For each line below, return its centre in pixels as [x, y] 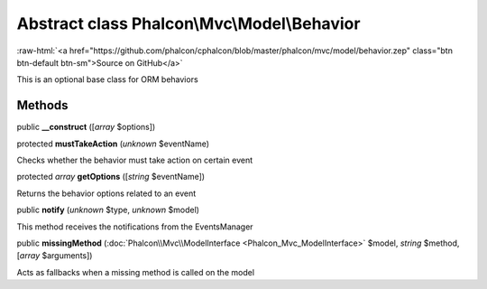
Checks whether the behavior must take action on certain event [135, 160]
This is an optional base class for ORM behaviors [107, 79]
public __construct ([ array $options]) [86, 127]
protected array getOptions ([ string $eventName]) [111, 177]
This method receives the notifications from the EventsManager [135, 227]
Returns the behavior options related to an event [106, 193]
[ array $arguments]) [55, 256]
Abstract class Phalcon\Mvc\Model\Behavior [188, 23]
